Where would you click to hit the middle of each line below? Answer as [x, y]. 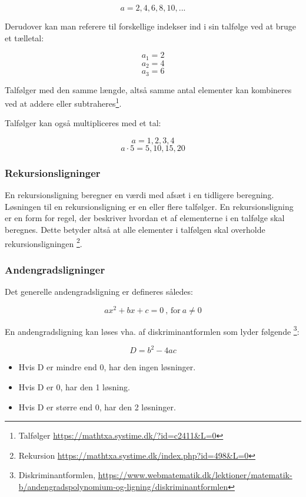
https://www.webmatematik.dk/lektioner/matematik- [195, 475]
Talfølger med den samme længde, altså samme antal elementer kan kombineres [148, 89]
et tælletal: [24, 37]
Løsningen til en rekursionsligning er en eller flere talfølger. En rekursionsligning [149, 206]
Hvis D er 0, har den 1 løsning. [74, 387]
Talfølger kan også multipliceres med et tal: [83, 123]
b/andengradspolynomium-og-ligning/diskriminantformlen [123, 487]
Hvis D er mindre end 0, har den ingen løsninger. [107, 367]
